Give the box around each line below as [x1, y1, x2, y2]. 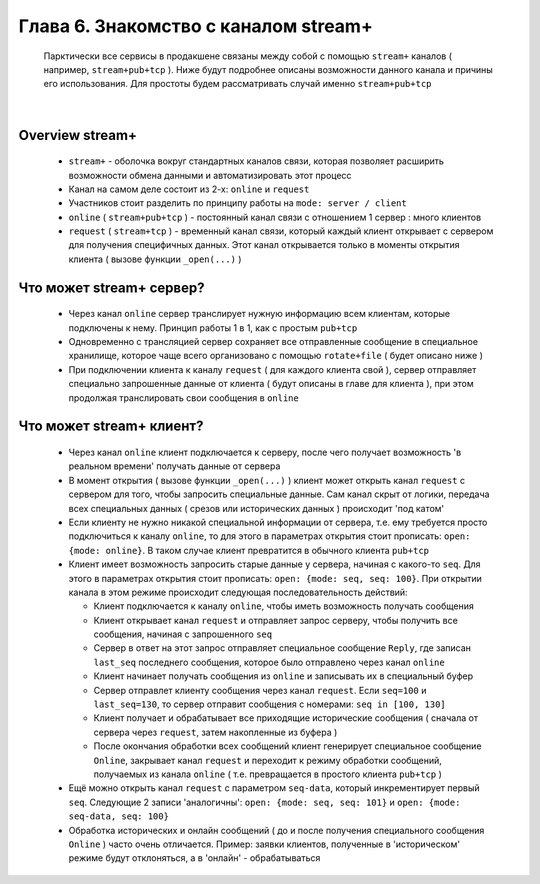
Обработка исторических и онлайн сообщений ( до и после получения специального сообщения [68, 824, 485, 836]
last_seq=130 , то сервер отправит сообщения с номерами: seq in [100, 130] [93, 698, 447, 710]
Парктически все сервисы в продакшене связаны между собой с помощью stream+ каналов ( [43, 50, 453, 62]
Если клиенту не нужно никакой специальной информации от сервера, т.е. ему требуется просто [68, 516, 488, 528]
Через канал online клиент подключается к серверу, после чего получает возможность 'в [68, 446, 462, 459]
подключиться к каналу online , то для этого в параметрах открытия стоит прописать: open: [68, 530, 471, 542]
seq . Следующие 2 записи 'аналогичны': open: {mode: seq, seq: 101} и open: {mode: [68, 796, 461, 808]
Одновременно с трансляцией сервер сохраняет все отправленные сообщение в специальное [68, 336, 479, 348]
